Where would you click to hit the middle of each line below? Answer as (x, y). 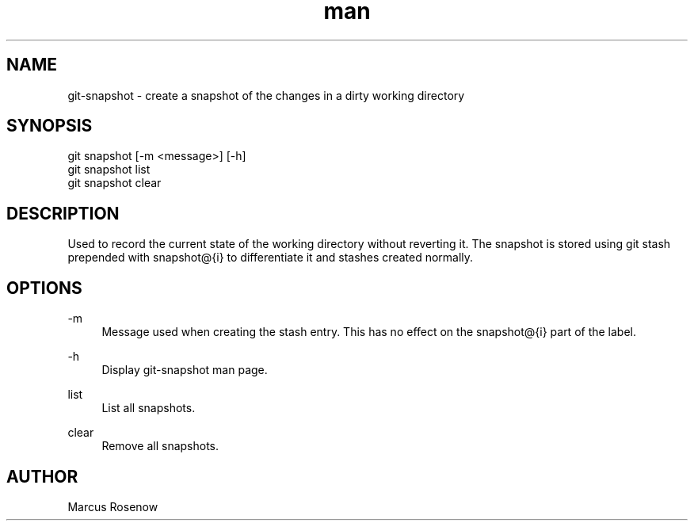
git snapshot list (109, 170)
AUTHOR (42, 476)
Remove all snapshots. (160, 446)
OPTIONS (44, 288)
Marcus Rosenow (113, 506)
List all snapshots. (149, 408)
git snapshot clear (114, 183)
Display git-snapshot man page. (185, 370)
